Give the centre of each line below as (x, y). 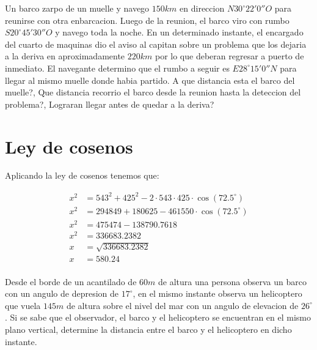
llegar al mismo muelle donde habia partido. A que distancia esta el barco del (150, 80)
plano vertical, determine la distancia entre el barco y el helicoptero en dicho (148, 329)
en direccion (202, 8)
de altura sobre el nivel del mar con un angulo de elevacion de (182, 305)
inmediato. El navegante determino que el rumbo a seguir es (117, 68)
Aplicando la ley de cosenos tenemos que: (82, 175)
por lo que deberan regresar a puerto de (229, 56)
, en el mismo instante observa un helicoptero (217, 293)
